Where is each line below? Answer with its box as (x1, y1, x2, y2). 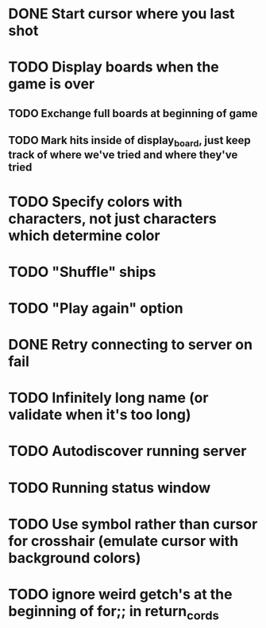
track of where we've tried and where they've (8, 148, 238, 162)
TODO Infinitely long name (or (8, 389, 209, 407)
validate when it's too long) (8, 406, 191, 424)
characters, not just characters (8, 209, 217, 228)
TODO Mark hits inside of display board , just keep (8, 134, 252, 150)
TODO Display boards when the (8, 58, 220, 76)
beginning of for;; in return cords (8, 603, 220, 623)
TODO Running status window (8, 478, 211, 497)
